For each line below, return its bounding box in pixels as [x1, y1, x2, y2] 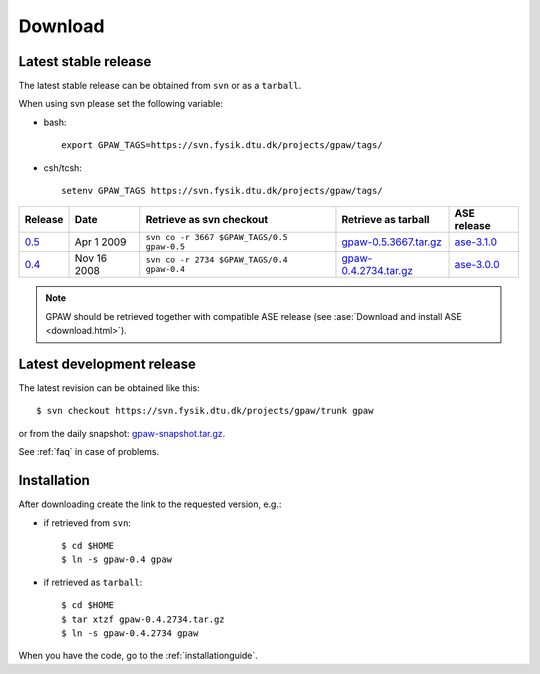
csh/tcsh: [43, 161, 82, 174]
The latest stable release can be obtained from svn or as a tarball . [18, 80, 302, 92]
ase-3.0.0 [454, 258, 500, 272]
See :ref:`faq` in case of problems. [18, 446, 160, 458]
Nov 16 [74, 251, 108, 265]
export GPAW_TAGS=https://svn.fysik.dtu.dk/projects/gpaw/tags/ [61, 140, 384, 151]
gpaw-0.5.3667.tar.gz [341, 235, 442, 249]
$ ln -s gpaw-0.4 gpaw [61, 554, 173, 565]
